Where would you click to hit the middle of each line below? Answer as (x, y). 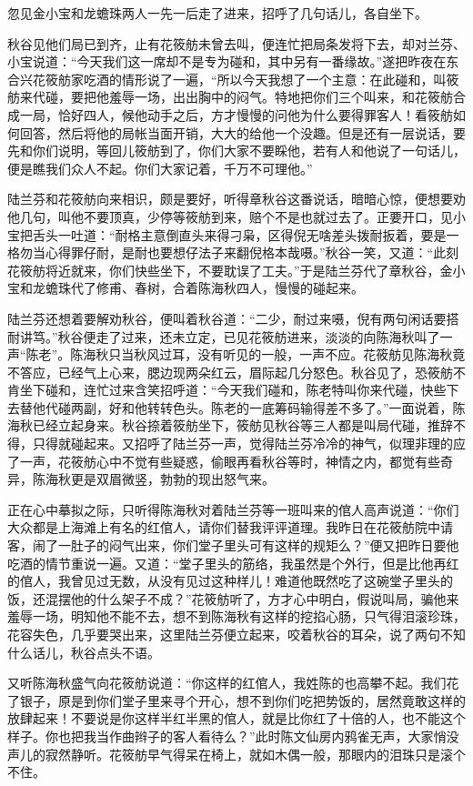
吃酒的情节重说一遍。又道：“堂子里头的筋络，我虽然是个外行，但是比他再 (227, 563)
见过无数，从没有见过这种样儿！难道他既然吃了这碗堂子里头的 (268, 581)
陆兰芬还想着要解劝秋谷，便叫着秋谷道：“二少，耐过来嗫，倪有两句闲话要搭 (233, 318)
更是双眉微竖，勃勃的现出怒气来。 (172, 479)
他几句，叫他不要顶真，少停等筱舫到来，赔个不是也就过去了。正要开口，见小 (236, 216)
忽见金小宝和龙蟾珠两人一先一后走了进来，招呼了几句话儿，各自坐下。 (217, 13)
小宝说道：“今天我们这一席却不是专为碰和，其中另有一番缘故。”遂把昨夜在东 (233, 61)
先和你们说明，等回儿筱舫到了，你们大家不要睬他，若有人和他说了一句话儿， (236, 151)
